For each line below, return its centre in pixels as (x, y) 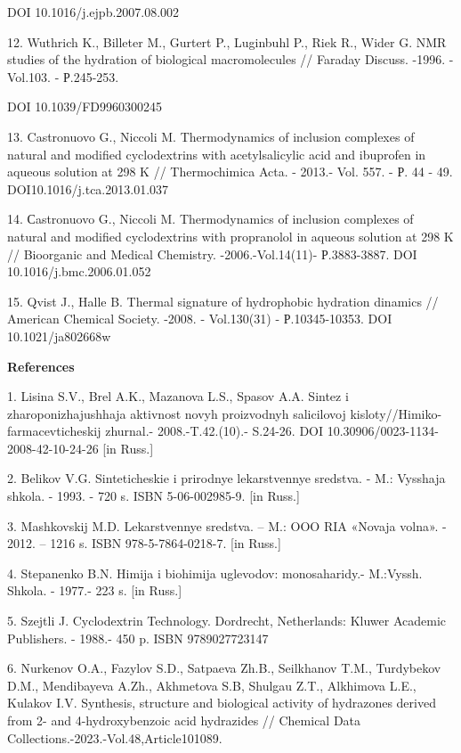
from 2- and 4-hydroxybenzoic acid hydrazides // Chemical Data (184, 720)
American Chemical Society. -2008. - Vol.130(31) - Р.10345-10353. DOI (200, 319)
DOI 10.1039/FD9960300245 (85, 106)
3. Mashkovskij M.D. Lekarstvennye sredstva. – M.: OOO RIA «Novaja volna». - (227, 525)
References (41, 366)
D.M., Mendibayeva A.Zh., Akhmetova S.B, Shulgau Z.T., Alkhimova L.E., (212, 685)
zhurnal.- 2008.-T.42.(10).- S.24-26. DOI (214, 431)
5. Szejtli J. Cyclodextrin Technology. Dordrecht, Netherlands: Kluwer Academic (227, 621)
